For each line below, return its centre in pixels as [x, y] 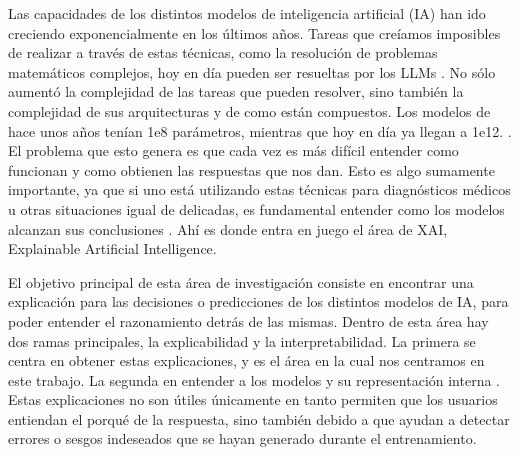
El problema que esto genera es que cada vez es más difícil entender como [233, 150]
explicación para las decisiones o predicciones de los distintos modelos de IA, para [258, 301]
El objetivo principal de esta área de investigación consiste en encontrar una [241, 281]
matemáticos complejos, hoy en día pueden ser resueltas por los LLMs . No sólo [252, 71]
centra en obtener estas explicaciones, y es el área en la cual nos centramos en [246, 360]
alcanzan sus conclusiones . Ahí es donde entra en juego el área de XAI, [228, 228]
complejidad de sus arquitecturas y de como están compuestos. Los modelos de [249, 110]
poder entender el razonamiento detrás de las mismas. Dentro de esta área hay [248, 320]
